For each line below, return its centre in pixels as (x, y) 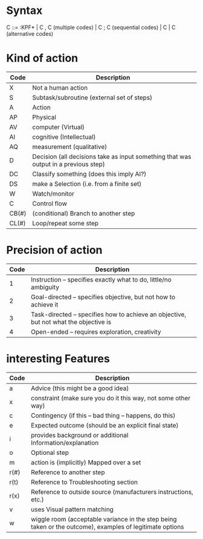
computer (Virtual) (58, 127)
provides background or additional (80, 435)
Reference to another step (68, 472)
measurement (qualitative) (70, 147)
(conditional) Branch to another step (84, 213)
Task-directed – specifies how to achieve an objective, (108, 314)
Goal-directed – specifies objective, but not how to (103, 297)
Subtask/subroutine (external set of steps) (92, 98)
